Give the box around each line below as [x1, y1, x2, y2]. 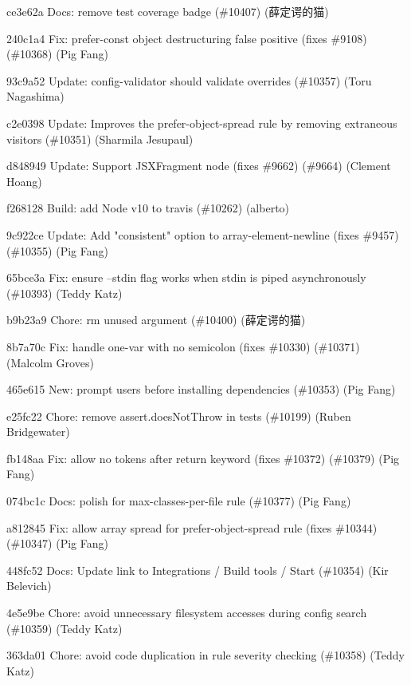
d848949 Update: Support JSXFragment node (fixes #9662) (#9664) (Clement [6, 157, 391, 174]
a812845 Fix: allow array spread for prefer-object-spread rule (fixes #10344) [6, 519, 378, 536]
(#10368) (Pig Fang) [6, 46, 108, 62]
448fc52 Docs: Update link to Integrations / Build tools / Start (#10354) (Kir [6, 561, 389, 578]
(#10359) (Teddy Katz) [6, 620, 123, 636]
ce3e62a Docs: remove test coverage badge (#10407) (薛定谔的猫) [6, 3, 329, 19]
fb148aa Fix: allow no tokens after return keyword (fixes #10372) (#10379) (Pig [6, 449, 400, 466]
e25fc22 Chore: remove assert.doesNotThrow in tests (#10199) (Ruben [6, 407, 351, 424]
